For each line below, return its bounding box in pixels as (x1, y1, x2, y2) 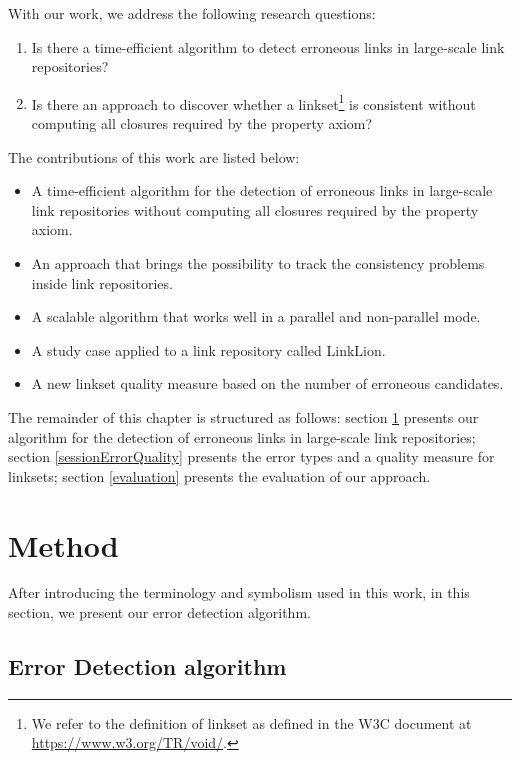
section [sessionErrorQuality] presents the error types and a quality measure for (8, 446, 495, 467)
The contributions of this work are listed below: (8, 146, 300, 167)
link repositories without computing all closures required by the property (31, 199, 479, 220)
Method (8, 524, 119, 565)
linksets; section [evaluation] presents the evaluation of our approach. (8, 465, 431, 486)
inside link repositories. (31, 272, 173, 293)
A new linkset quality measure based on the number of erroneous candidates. (31, 373, 504, 394)
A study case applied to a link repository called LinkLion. (31, 339, 386, 360)
